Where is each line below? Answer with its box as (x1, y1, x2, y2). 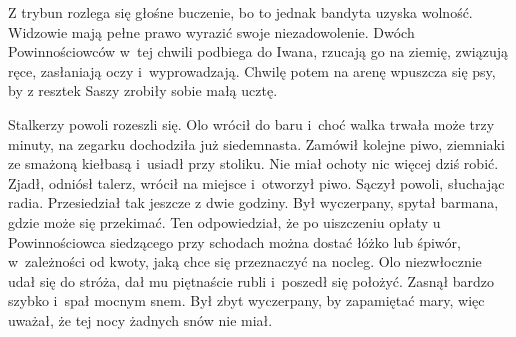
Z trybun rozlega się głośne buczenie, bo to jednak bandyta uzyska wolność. (8, 2, 473, 22)
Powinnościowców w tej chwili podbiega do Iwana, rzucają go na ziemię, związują (8, 41, 508, 62)
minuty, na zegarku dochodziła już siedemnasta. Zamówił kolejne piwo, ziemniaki (8, 133, 505, 154)
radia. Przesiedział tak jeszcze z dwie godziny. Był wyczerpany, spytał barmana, (8, 192, 499, 213)
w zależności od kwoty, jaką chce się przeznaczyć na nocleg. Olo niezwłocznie (8, 251, 482, 272)
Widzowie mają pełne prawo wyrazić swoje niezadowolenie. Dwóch (8, 21, 415, 42)
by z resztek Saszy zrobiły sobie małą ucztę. (8, 80, 278, 101)
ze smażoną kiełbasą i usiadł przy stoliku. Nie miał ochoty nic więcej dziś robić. (8, 153, 499, 174)
